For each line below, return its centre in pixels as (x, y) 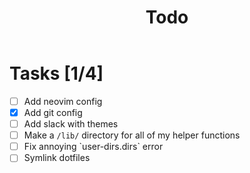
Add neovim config (63, 101)
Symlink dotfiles (57, 158)
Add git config (53, 112)
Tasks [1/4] (56, 73)
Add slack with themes (71, 124)
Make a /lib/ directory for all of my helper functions (132, 135)
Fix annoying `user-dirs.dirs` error (93, 147)
